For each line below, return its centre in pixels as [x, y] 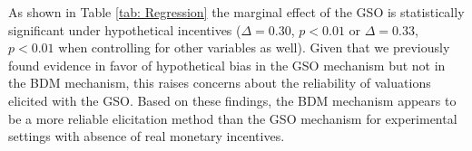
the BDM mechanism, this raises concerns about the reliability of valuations [220, 83]
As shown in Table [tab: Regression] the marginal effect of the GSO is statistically [236, 12]
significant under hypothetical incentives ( [125, 29]
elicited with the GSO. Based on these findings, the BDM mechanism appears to [232, 100]
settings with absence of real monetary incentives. [147, 136]
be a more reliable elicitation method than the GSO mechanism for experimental [233, 118]
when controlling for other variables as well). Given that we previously [254, 47]
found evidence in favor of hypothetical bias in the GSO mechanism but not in [227, 65]
